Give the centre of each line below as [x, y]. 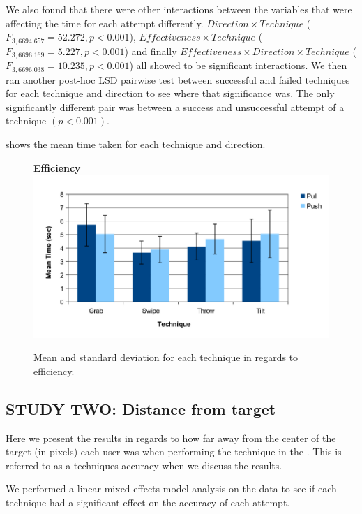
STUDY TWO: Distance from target [141, 408]
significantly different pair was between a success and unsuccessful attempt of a [175, 107]
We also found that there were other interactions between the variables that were [179, 9]
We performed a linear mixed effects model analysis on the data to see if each [171, 489]
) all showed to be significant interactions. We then [238, 65]
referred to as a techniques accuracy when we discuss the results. [144, 465]
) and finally [151, 51]
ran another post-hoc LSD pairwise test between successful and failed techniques [178, 79]
